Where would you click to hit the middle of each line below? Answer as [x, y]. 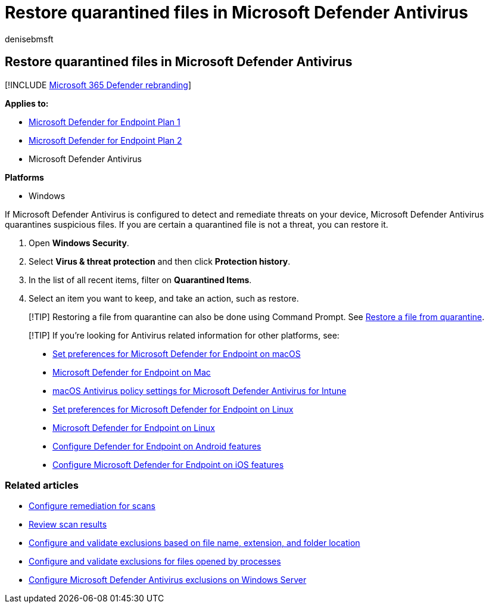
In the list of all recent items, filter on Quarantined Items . [140, 280]
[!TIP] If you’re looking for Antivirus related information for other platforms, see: [184, 335]
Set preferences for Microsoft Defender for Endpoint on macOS [177, 353]
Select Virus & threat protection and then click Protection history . [160, 261]
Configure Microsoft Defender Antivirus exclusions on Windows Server [168, 580]
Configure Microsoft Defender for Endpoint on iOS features [168, 464]
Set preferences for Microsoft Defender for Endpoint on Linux [173, 409]
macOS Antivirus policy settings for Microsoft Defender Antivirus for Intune [200, 390]
